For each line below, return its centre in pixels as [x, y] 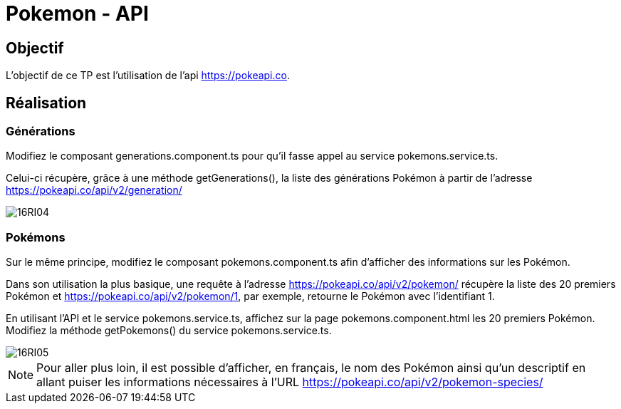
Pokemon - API [77, 14]
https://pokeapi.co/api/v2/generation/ [94, 190]
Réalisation [46, 103]
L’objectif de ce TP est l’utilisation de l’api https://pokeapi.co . [148, 76]
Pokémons [36, 237]
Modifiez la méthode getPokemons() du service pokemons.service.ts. [169, 331]
